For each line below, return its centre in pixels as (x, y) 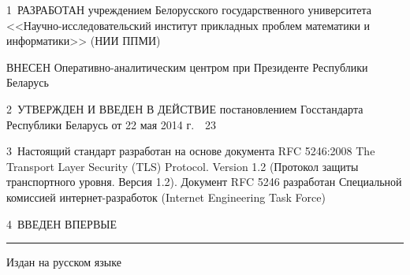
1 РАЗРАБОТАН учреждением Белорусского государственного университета (189, 9)
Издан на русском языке (64, 262)
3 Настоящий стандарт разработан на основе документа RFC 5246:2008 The (191, 151)
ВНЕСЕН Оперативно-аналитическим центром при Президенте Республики (187, 67)
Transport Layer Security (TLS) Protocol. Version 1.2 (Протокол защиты (183, 166)
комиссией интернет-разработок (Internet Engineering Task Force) (166, 197)
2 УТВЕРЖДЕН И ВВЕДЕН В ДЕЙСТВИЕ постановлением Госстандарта (185, 108)
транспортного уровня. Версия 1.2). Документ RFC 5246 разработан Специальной (204, 182)
